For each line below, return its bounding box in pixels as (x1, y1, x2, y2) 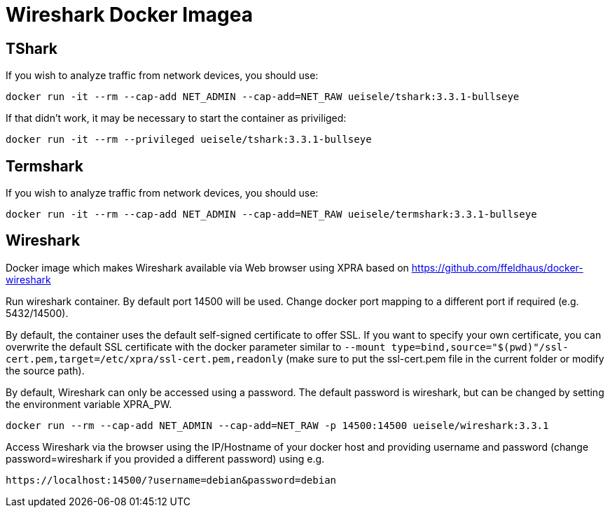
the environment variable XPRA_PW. (6, 398, 172, 410)
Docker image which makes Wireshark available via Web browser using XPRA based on (6, 261, 409, 274)
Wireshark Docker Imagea (6, 3, 253, 27)
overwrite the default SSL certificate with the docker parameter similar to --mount (6, 340, 386, 353)
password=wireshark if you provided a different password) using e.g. (6, 452, 325, 465)
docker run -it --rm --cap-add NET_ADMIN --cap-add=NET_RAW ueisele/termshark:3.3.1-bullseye (6, 209, 537, 220)
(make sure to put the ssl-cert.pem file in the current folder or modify (286, 352, 604, 365)
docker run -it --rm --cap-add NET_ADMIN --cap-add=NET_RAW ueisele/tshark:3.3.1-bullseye (6, 91, 520, 103)
